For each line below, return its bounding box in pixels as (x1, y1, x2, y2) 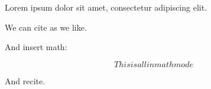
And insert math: (5, 41, 67, 53)
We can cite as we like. (5, 21, 87, 33)
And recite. (5, 74, 46, 87)
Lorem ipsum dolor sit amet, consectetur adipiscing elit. (5, 1, 207, 13)
